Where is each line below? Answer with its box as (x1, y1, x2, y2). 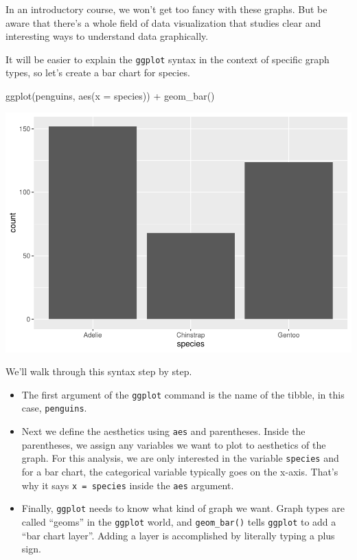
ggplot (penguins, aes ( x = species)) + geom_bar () (5, 89, 215, 103)
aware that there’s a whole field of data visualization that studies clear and (5, 15, 321, 30)
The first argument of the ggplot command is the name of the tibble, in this (21, 387, 345, 401)
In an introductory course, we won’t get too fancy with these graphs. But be (5, 2, 327, 16)
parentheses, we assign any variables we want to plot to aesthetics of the (21, 437, 326, 451)
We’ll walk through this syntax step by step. (5, 364, 192, 379)
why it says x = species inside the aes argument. (21, 478, 234, 492)
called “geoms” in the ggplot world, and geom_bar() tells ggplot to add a (21, 514, 336, 528)
